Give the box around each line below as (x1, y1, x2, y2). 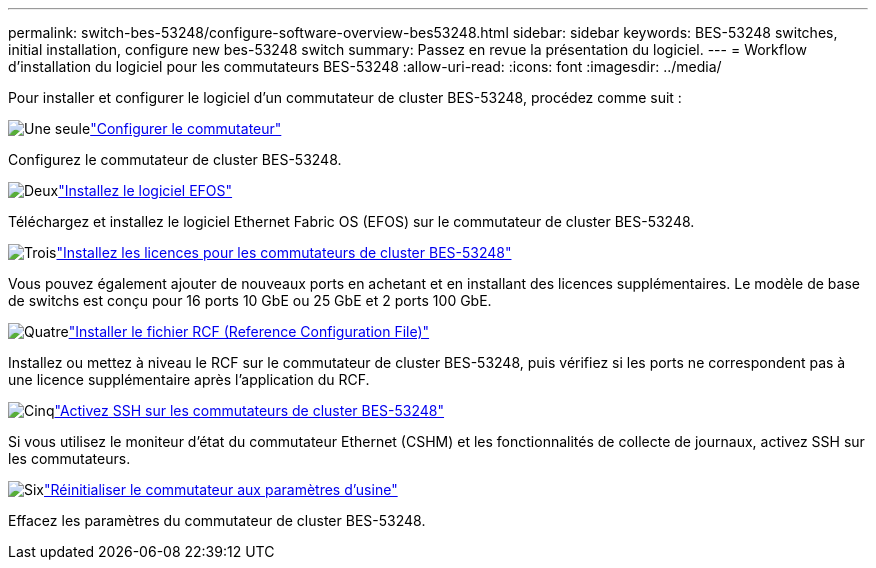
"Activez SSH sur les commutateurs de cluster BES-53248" (54, 402, 445, 419)
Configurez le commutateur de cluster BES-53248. (8, 151, 342, 168)
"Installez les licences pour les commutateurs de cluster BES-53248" (56, 244, 512, 261)
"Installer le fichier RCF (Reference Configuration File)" (68, 323, 430, 340)
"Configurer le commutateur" (90, 120, 282, 137)
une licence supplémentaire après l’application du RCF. (8, 371, 370, 388)
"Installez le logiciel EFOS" (58, 182, 233, 199)
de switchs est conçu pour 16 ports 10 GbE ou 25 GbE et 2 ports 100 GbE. (8, 292, 492, 309)
